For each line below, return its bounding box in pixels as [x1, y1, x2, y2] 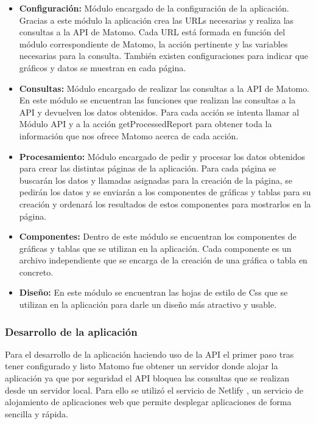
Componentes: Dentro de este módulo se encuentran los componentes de [19, 230, 297, 243]
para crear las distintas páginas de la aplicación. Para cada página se [19, 162, 276, 175]
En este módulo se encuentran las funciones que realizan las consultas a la [19, 94, 296, 106]
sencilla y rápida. [5, 407, 68, 420]
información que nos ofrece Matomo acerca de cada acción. [19, 129, 239, 142]
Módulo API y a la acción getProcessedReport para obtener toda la [19, 117, 272, 130]
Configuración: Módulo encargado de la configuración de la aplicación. [19, 2, 289, 14]
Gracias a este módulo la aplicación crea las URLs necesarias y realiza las [19, 13, 294, 26]
